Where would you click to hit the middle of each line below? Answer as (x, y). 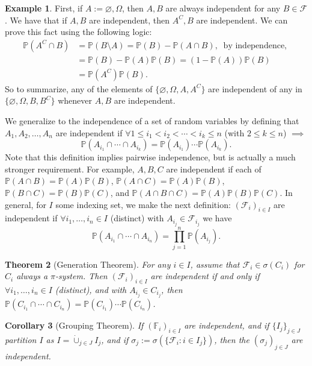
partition (21, 339)
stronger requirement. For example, (70, 169)
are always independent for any (223, 8)
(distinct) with (137, 218)
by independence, (255, 46)
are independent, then (129, 20)
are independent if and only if (205, 276)
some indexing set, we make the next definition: (143, 204)
